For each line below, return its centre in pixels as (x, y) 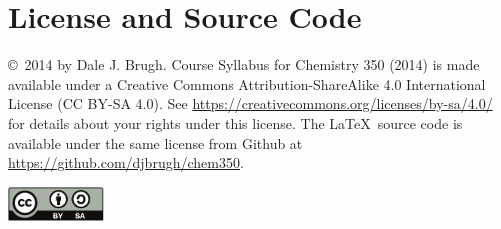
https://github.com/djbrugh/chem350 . (126, 162)
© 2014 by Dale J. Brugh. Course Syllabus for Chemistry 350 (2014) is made (244, 64)
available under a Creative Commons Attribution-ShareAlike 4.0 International (247, 83)
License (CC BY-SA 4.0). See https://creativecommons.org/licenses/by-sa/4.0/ (250, 103)
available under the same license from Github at (155, 142)
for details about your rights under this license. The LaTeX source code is (235, 122)
